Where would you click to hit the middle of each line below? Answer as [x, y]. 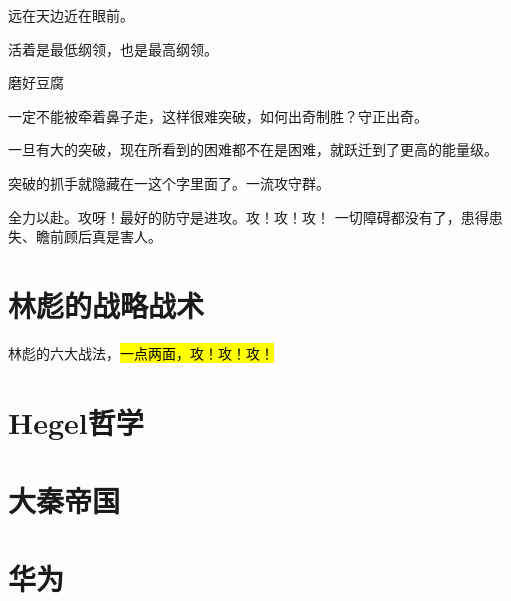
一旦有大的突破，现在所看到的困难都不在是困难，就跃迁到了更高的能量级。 [253, 149]
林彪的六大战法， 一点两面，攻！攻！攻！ [141, 352]
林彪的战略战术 [106, 304]
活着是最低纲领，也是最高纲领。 [113, 48]
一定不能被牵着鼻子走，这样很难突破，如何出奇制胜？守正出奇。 [218, 115]
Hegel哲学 [76, 421]
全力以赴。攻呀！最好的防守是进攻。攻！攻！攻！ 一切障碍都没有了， [234, 216]
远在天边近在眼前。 [71, 15]
